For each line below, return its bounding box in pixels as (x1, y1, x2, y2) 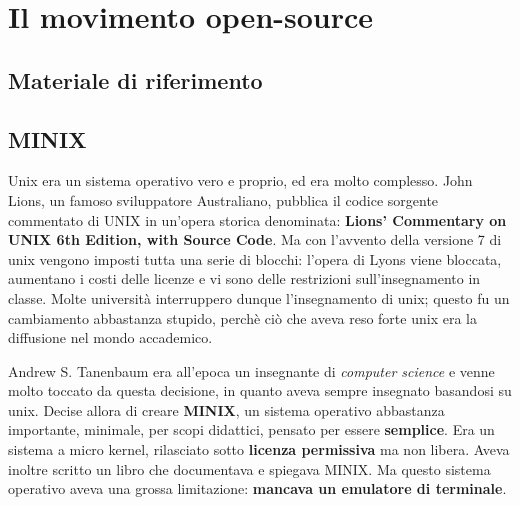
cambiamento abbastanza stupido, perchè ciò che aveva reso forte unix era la (8, 307, 477, 328)
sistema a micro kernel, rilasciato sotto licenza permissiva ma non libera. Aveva (8, 439, 510, 460)
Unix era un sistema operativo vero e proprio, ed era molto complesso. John (8, 170, 473, 191)
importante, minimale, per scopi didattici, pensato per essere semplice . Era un (8, 419, 495, 440)
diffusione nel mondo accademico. (8, 327, 213, 348)
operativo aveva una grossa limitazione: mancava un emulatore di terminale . (8, 478, 507, 499)
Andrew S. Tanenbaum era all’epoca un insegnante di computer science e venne (8, 360, 495, 381)
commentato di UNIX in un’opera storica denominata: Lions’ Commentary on (8, 209, 507, 230)
